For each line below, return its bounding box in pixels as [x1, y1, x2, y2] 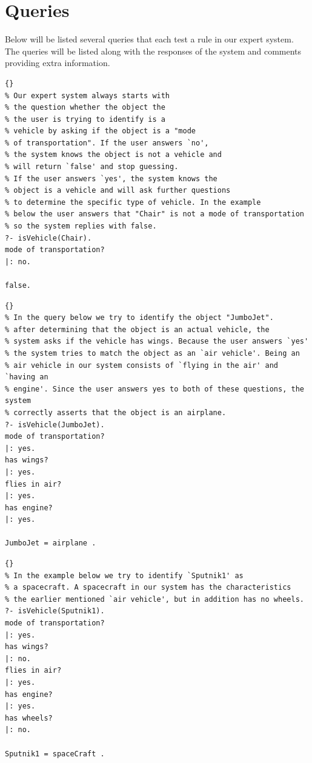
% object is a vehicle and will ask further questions [5, 186, 231, 195]
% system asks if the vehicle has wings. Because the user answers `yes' [5, 337, 309, 346]
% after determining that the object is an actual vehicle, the [5, 325, 270, 334]
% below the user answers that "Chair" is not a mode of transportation [5, 210, 304, 219]
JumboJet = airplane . [5, 539, 96, 548]
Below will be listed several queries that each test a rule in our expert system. [5, 33, 294, 45]
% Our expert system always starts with [5, 91, 170, 100]
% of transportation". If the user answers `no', [5, 138, 209, 147]
